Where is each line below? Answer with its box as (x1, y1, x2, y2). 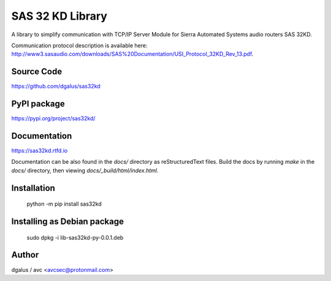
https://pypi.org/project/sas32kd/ (11, 115, 96, 122)
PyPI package (11, 99, 65, 109)
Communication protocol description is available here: (11, 42, 148, 49)
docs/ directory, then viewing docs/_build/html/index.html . (11, 166, 159, 174)
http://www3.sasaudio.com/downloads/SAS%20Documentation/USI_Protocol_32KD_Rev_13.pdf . (11, 50, 254, 58)
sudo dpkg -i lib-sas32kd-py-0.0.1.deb (26, 234, 124, 241)
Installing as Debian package (11, 217, 124, 227)
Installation (11, 183, 55, 193)
